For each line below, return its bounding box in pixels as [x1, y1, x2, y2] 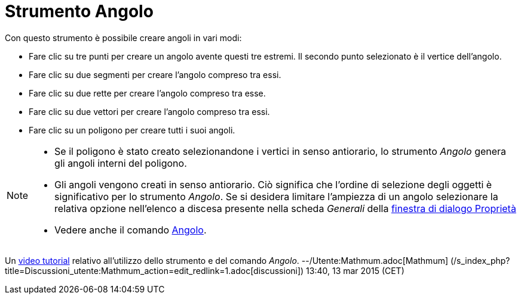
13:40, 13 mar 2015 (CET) [306, 265, 404, 276]
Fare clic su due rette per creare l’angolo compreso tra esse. [29, 88, 266, 98]
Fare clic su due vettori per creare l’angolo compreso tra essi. [29, 106, 270, 117]
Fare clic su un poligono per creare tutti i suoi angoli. [29, 124, 235, 135]
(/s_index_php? [450, 255, 510, 266]
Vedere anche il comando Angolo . [54, 223, 207, 236]
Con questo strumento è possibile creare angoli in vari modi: [5, 32, 242, 43]
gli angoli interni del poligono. [54, 157, 187, 169]
